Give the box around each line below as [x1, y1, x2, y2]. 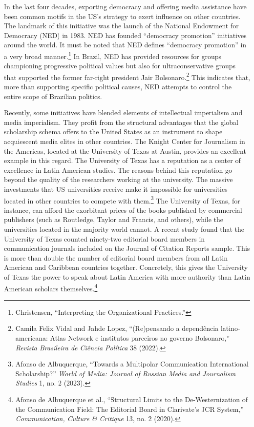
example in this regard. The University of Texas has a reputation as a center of [4, 155, 241, 165]
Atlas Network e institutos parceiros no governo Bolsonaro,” [50, 333, 230, 343]
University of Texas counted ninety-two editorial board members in [4, 233, 205, 244]
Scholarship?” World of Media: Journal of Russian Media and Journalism [15, 368, 236, 378]
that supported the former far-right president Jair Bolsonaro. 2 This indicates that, [4, 70, 250, 82]
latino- [220, 323, 240, 333]
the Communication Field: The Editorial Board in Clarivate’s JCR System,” [15, 404, 244, 414]
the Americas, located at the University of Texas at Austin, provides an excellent [4, 145, 246, 156]
